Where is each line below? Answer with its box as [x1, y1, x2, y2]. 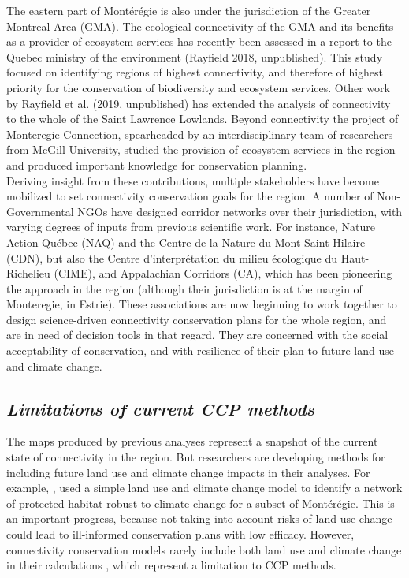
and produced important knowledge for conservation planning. [6, 156, 307, 173]
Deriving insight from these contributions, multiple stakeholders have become [6, 172, 379, 188]
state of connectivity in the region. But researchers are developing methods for [6, 449, 385, 465]
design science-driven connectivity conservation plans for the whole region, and [6, 311, 387, 327]
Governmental [6, 203, 74, 219]
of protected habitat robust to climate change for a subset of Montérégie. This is [6, 494, 395, 511]
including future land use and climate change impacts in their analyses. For [6, 464, 370, 480]
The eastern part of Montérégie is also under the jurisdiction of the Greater [6, 2, 371, 18]
